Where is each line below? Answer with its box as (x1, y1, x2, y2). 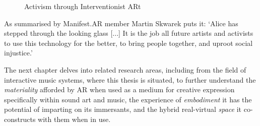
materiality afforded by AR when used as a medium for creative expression (4, 84, 235, 95)
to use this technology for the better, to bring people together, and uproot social (4, 37, 253, 48)
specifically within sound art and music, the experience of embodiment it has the (4, 94, 252, 104)
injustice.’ (4, 47, 33, 58)
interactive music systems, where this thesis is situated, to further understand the (4, 74, 256, 85)
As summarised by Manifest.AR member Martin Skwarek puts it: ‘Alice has (4, 18, 238, 28)
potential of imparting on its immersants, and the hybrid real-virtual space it (4, 104, 242, 114)
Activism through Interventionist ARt (24, 1, 141, 11)
